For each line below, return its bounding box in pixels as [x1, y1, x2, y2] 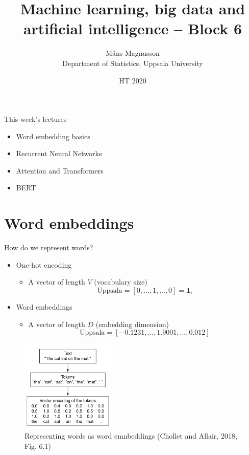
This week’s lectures [4, 114, 67, 124]
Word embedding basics [16, 131, 90, 141]
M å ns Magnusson [106, 48, 160, 58]
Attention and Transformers [16, 165, 104, 176]
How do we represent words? [4, 242, 93, 253]
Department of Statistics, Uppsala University [62, 57, 203, 68]
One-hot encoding [16, 259, 72, 270]
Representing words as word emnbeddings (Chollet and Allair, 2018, [24, 430, 237, 441]
